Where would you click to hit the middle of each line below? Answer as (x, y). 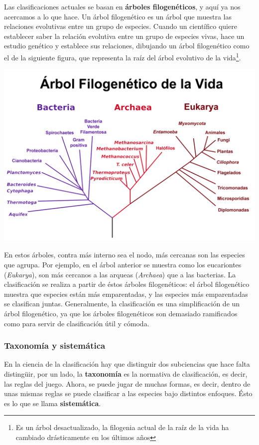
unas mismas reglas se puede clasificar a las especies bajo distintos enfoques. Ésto (128, 393)
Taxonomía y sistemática (55, 345)
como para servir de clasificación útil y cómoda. (77, 323)
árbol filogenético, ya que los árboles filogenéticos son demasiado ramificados (121, 313)
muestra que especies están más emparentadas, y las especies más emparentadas (126, 294)
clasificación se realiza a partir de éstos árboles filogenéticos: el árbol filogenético (127, 284)
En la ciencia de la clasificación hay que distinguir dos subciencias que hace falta (127, 364)
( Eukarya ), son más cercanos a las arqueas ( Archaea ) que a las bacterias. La (120, 274)
